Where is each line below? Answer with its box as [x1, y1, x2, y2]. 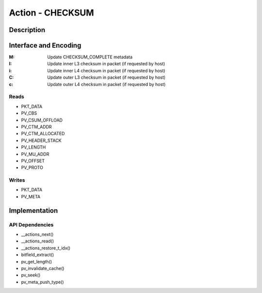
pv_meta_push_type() [21, 279, 64, 285]
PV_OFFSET [21, 158, 45, 164]
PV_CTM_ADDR [21, 124, 52, 130]
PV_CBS [21, 110, 37, 116]
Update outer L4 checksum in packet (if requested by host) [47, 81, 166, 87]
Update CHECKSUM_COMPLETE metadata [47, 54, 133, 60]
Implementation [9, 207, 58, 215]
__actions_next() [21, 231, 54, 237]
